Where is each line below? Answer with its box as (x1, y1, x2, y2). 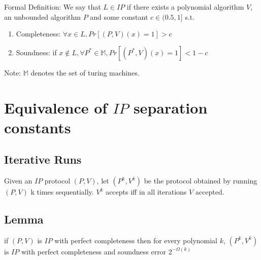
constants (4, 117, 71, 137)
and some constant (90, 11, 148, 22)
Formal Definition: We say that (4, 2, 101, 12)
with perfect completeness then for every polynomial (54, 235, 217, 245)
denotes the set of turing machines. (30, 67, 140, 78)
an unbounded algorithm (4, 11, 81, 22)
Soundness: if (16, 47, 57, 57)
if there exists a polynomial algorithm (126, 2, 244, 12)
